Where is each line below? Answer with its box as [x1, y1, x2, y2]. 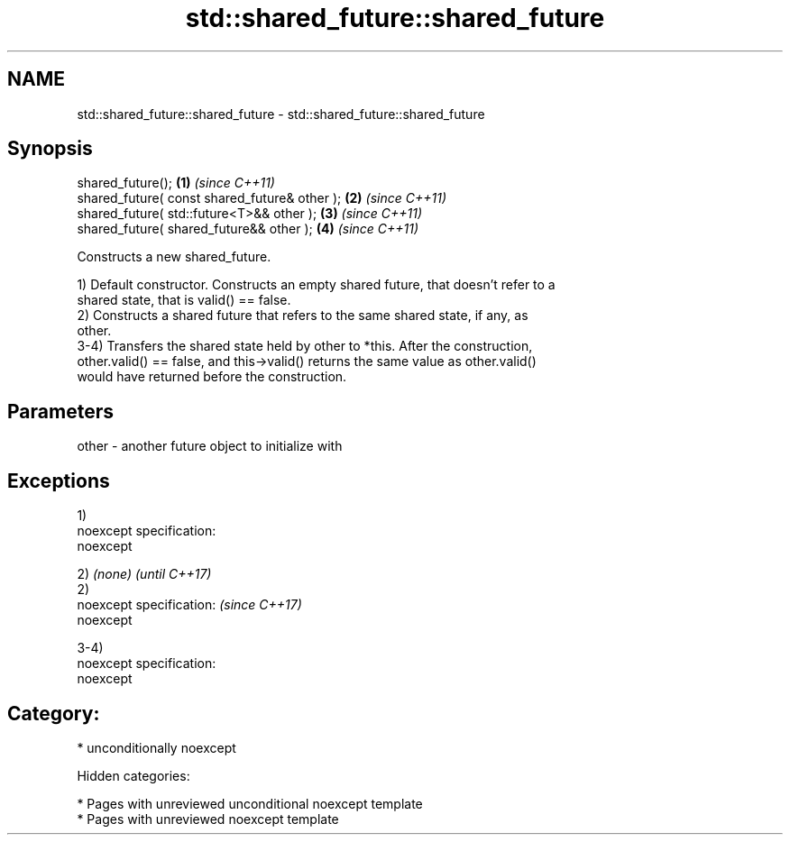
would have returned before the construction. [77, 369, 347, 385]
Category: [7, 701, 100, 725]
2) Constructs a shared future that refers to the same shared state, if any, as [77, 307, 528, 324]
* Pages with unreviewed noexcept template [77, 810, 339, 827]
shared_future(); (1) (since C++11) [77, 175, 275, 191]
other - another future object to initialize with [77, 438, 343, 454]
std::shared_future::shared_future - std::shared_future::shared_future [77, 105, 485, 122]
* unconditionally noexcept [77, 739, 236, 755]
